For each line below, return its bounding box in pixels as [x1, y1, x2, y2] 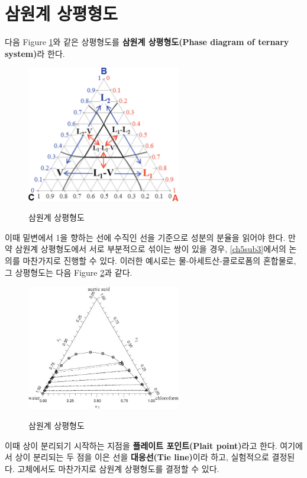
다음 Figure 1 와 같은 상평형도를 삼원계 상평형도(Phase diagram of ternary [5, 36, 289, 48]
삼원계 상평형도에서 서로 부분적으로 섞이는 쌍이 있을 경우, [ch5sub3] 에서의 [15, 243, 286, 255]
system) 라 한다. [5, 47, 65, 59]
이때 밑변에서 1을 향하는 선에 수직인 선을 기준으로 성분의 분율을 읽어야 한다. [5, 231, 286, 243]
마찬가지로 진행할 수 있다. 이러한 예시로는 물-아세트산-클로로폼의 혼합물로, [22, 254, 296, 267]
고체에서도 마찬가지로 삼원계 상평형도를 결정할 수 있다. [17, 462, 219, 474]
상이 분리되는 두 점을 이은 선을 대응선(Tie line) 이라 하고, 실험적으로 [15, 451, 269, 463]
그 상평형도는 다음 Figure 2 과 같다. [5, 266, 133, 278]
